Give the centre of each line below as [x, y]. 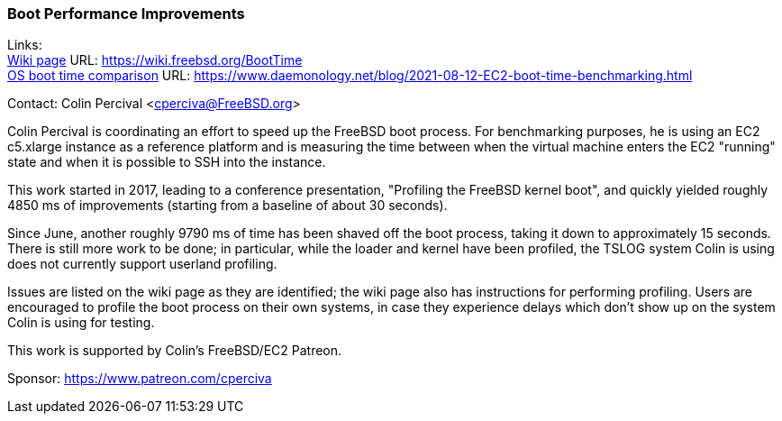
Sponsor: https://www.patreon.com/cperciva [140, 379]
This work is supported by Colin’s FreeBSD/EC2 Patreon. [175, 351]
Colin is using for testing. [81, 323]
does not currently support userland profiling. [142, 264]
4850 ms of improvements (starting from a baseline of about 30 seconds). [227, 206]
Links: [25, 45]
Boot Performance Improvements [126, 14]
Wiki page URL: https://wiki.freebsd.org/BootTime [155, 60]
